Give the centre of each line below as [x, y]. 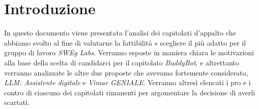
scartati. [17, 102]
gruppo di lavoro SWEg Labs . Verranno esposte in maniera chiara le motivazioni [129, 52]
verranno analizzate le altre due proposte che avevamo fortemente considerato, [126, 72]
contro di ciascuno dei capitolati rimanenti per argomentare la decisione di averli [130, 92]
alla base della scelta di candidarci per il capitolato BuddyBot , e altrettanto [122, 62]
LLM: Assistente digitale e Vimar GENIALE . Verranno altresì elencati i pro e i [127, 82]
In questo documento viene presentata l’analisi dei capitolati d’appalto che [120, 33]
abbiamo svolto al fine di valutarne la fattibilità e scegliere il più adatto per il [125, 42]
